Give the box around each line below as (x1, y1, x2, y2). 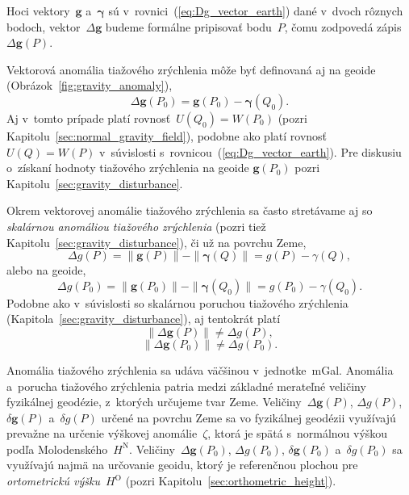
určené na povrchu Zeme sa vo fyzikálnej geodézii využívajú (101, 409, 396, 426)
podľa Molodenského (6, 440, 108, 457)
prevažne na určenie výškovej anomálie (6, 425, 198, 442)
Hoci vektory (6, 2, 70, 19)
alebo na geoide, (6, 262, 86, 279)
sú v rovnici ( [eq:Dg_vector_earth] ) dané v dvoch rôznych (108, 2, 403, 19)
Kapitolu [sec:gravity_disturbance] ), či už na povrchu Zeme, (6, 233, 307, 250)
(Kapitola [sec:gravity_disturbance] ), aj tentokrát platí (6, 310, 281, 327)
